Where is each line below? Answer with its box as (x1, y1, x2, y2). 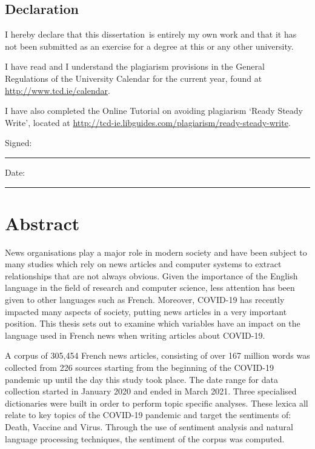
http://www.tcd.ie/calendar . (5, 84, 110, 96)
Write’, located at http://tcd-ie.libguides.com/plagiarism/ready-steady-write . (5, 116, 291, 128)
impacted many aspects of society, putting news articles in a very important (5, 305, 287, 318)
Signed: (5, 136, 32, 149)
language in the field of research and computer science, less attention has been (5, 281, 295, 294)
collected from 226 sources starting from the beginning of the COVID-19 (5, 361, 274, 374)
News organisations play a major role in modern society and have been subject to (5, 245, 307, 258)
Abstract (5, 210, 80, 235)
